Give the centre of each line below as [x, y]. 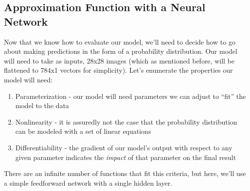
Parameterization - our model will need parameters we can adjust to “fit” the [131, 96]
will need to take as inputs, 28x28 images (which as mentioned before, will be [119, 60]
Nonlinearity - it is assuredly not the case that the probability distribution [126, 121]
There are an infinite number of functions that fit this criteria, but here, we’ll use [125, 173]
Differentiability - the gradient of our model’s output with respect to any [124, 147]
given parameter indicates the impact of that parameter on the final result [126, 157]
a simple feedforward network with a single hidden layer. [88, 183]
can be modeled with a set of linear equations [83, 131]
